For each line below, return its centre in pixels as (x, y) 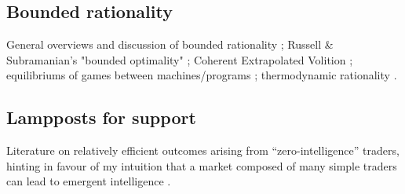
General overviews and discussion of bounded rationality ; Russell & (170, 44)
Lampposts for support (101, 117)
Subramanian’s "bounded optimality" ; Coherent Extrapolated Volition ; (180, 59)
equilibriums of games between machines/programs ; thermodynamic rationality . (202, 75)
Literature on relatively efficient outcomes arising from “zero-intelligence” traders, (203, 150)
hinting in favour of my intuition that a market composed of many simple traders (202, 165)
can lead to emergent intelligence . (89, 181)
